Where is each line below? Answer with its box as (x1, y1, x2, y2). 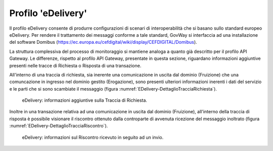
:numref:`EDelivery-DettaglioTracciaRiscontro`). (9, 123, 108, 129)
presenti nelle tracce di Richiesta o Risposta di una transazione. (9, 62, 142, 68)
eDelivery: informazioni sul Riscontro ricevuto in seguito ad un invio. (22, 134, 164, 140)
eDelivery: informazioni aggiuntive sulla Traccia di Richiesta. (22, 97, 148, 103)
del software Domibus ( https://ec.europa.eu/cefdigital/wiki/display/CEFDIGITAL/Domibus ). (9, 39, 197, 45)
